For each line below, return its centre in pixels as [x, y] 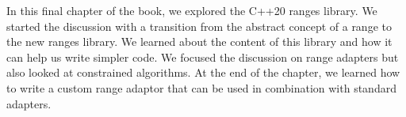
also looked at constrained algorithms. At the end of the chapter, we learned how [203, 72]
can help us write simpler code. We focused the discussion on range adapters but [203, 57]
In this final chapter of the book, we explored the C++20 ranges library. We [192, 10]
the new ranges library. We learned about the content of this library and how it [199, 42]
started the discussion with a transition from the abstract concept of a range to [199, 26]
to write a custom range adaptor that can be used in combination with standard [201, 87]
